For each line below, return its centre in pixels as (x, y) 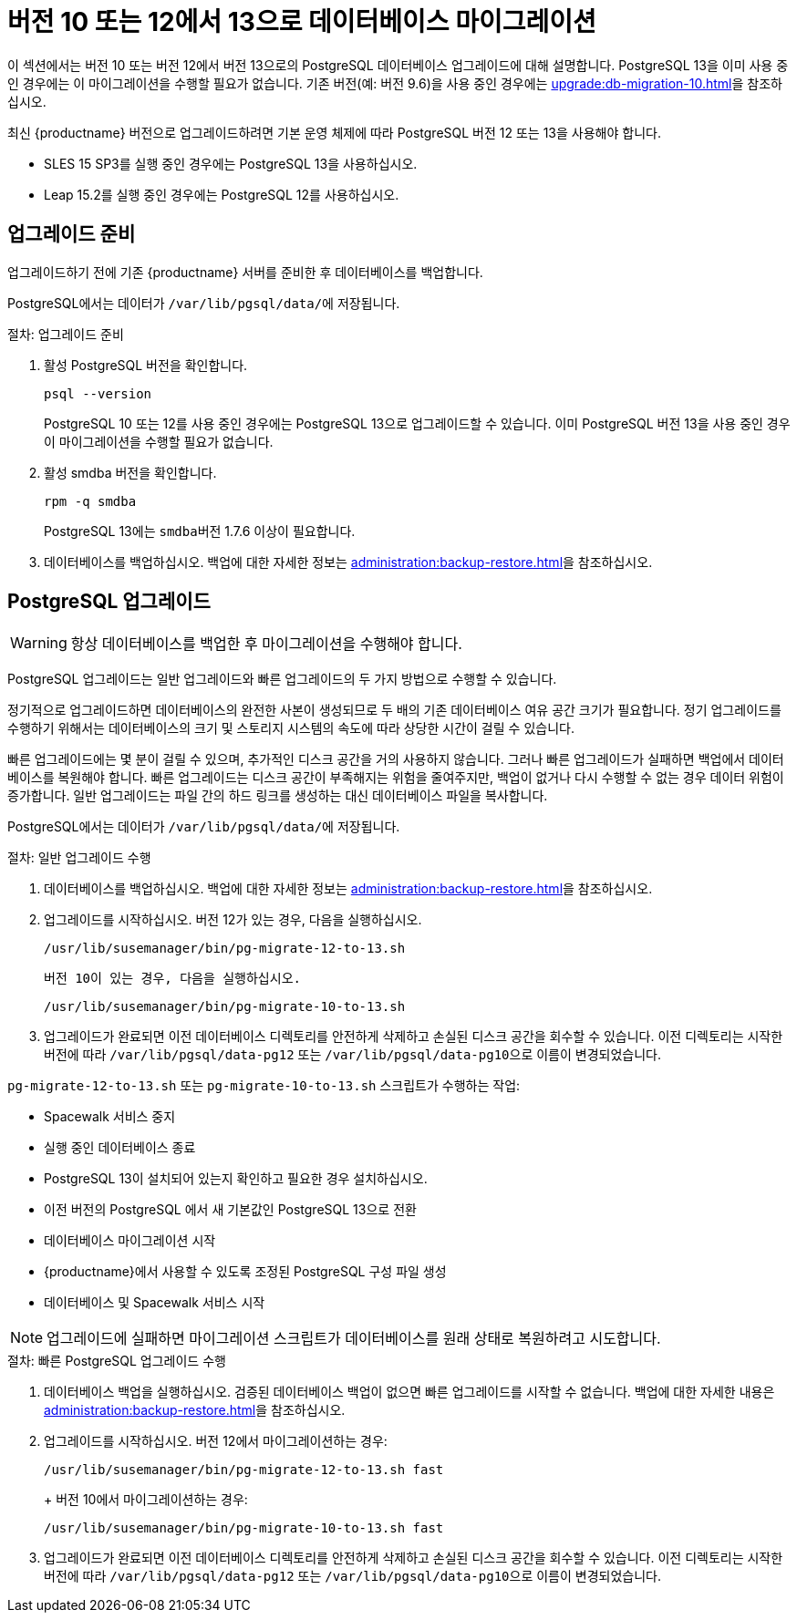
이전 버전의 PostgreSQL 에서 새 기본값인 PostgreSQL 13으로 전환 (230, 1210)
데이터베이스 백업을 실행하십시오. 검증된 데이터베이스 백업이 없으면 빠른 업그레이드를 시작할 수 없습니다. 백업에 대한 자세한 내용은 (409, 1392)
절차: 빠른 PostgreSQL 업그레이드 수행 (117, 1361)
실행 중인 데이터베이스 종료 (120, 1148)
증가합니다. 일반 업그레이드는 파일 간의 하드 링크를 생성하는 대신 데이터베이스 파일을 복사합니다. (278, 796)
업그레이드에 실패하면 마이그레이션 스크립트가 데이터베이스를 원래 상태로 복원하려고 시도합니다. (354, 1339)
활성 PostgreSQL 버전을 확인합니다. (146, 365)
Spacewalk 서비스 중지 (110, 1117)
